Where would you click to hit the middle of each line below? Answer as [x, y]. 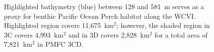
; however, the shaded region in [163, 25]
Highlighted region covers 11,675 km [59, 25]
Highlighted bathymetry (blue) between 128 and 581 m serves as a [104, 6]
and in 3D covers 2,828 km [109, 34]
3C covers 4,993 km [34, 34]
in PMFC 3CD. [60, 44]
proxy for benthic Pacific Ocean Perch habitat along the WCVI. [100, 16]
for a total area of [181, 34]
